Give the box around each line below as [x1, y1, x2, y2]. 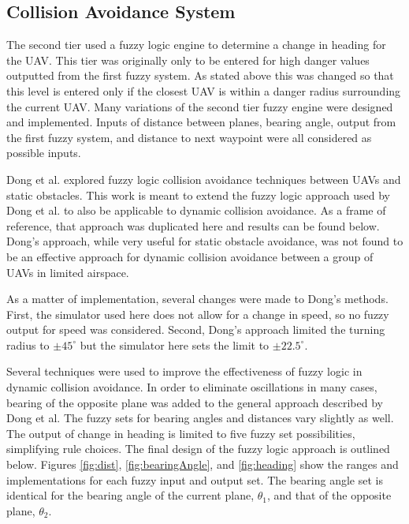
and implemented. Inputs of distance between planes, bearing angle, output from [6, 114, 396, 130]
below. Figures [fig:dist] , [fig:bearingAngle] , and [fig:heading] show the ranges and [6, 456, 399, 473]
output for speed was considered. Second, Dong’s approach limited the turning [6, 321, 385, 338]
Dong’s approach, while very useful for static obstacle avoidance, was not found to [6, 233, 403, 249]
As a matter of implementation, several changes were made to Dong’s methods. [6, 290, 389, 307]
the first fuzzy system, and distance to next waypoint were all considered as [6, 129, 372, 145]
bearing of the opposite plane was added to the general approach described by [6, 394, 383, 410]
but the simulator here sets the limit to [80, 336, 270, 353]
